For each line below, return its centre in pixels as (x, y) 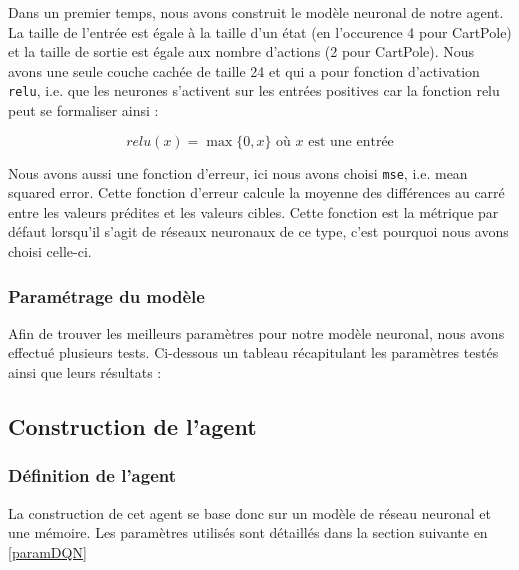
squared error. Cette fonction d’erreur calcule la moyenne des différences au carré (256, 192)
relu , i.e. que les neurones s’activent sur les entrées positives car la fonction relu (254, 90)
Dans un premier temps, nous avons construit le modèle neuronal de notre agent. (256, 12)
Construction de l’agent (132, 426)
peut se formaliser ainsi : (83, 110)
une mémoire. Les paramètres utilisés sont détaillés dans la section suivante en (248, 532)
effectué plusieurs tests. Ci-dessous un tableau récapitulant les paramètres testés (253, 352)
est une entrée (351, 141)
